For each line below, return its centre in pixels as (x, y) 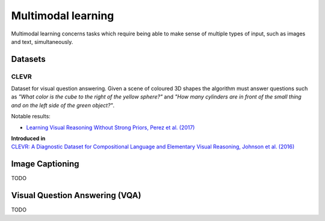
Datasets (28, 59)
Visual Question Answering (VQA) (76, 195)
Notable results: (31, 117)
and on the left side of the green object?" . (63, 105)
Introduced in (28, 139)
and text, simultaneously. (42, 41)
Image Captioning (45, 164)
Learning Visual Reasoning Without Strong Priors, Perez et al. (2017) (110, 127)
